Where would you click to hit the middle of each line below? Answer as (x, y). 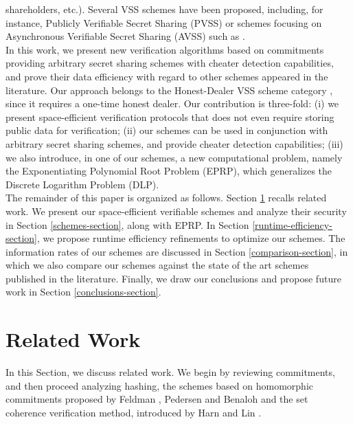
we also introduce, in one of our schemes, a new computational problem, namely (174, 157)
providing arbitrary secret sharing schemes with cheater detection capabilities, (170, 63)
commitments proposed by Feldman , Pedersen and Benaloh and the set (157, 399)
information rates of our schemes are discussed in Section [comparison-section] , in (177, 251)
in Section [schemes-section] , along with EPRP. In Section (127, 224)
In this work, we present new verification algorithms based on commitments (165, 49)
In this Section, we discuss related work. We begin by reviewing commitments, (170, 372)
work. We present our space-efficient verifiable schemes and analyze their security (176, 211)
